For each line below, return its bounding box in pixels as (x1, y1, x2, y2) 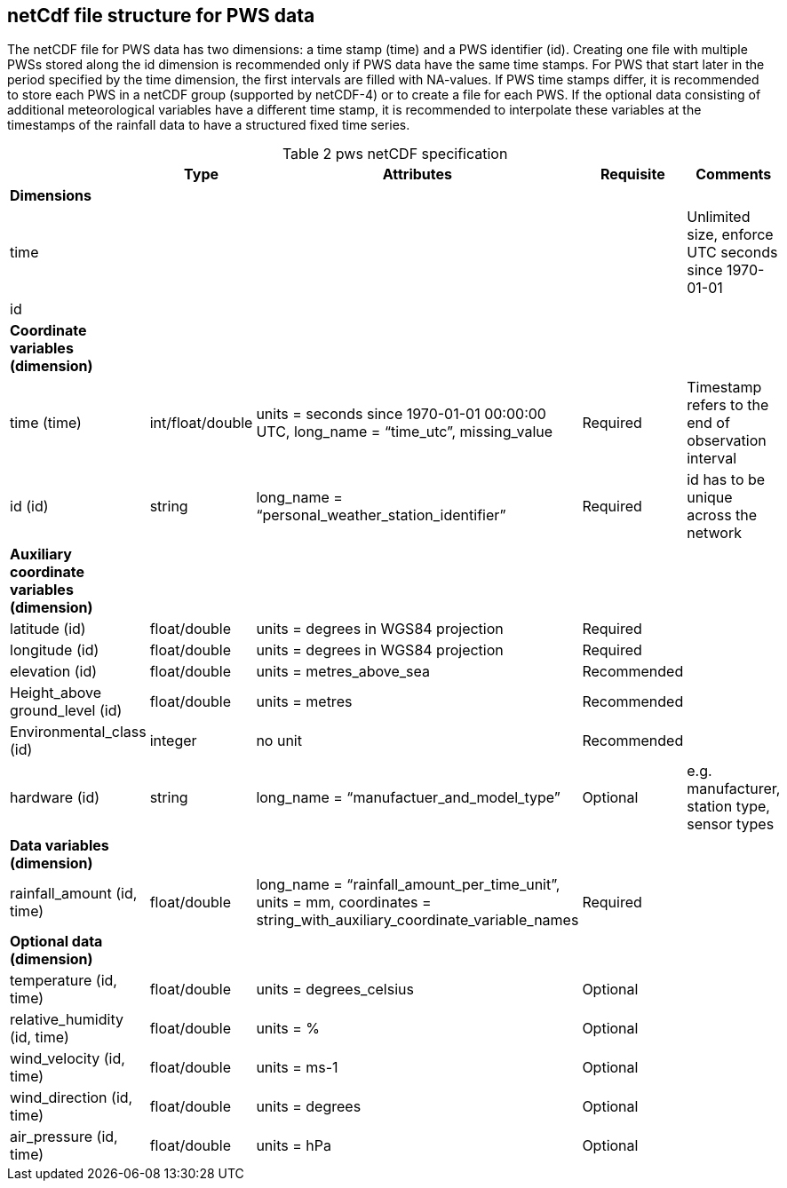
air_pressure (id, (10, 1128, 118, 1146)
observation (687, 432, 767, 450)
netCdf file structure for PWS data (7, 4, 315, 27)
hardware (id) (10, 788, 100, 807)
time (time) (10, 414, 82, 432)
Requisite (600, 165, 665, 184)
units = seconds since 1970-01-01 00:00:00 (256, 405, 546, 424)
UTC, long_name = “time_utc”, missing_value (256, 423, 553, 441)
